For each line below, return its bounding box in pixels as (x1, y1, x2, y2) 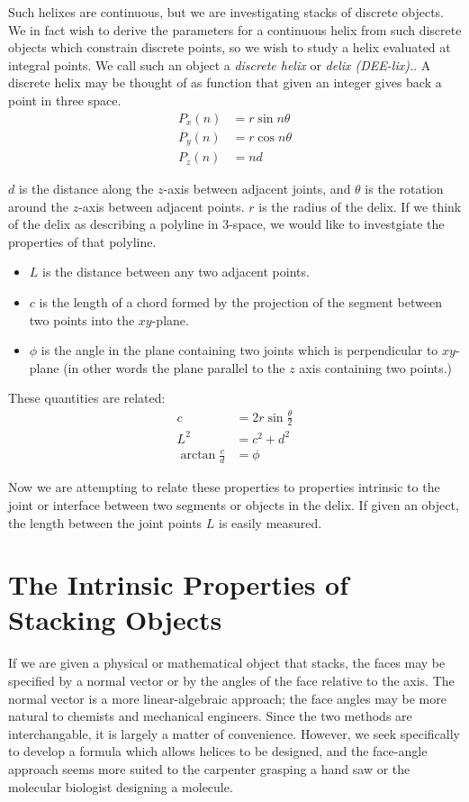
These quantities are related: (8, 388, 166, 407)
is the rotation (365, 179, 444, 198)
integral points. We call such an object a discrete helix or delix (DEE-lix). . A (8, 55, 431, 74)
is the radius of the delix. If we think (258, 196, 462, 215)
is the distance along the (18, 179, 154, 198)
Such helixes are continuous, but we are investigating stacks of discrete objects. (8, 3, 445, 21)
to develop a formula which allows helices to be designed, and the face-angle (8, 742, 428, 761)
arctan (180, 449, 216, 462)
